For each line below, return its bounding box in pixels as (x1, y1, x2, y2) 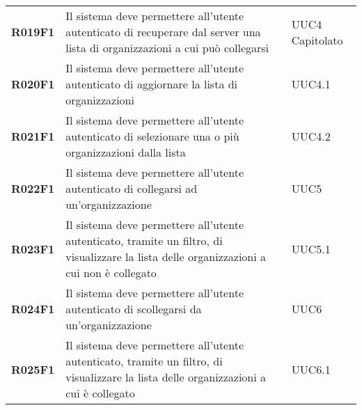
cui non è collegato (65, 265, 157, 281)
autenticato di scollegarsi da (65, 301, 202, 317)
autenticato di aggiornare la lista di (65, 76, 238, 92)
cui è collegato (65, 385, 135, 401)
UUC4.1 (291, 76, 331, 92)
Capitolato (291, 31, 343, 48)
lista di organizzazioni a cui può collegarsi (65, 40, 269, 56)
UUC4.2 (291, 128, 331, 144)
